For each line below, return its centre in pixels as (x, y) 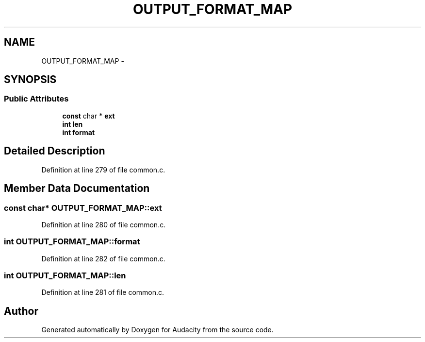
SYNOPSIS (30, 80)
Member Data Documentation (77, 188)
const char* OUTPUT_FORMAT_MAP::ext (83, 208)
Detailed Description (55, 151)
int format (79, 132)
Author (21, 311)
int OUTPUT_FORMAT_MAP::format (72, 242)
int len (73, 124)
